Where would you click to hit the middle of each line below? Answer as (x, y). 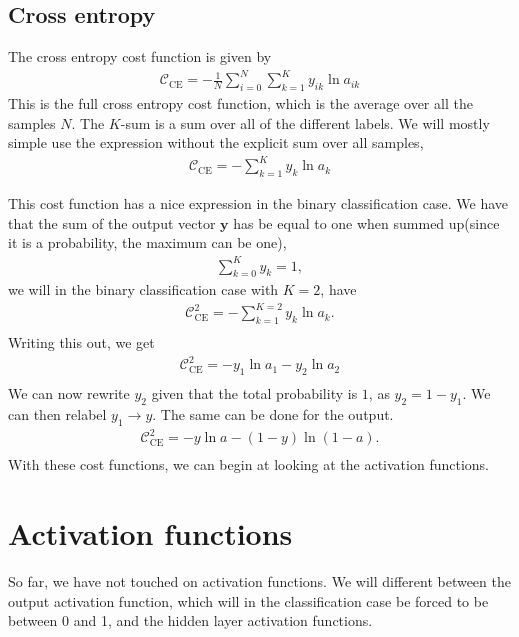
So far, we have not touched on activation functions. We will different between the (259, 581)
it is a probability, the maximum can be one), (147, 242)
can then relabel (57, 414)
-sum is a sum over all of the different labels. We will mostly (305, 122)
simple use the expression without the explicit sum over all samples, (216, 142)
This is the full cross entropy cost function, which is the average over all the (240, 103)
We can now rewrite (69, 393)
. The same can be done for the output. (273, 414)
